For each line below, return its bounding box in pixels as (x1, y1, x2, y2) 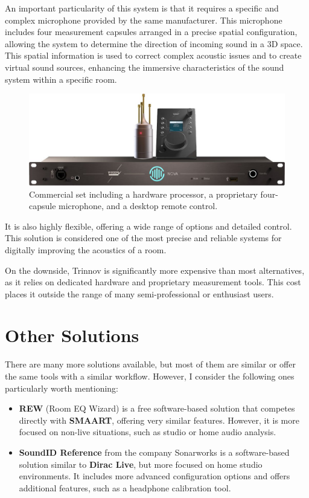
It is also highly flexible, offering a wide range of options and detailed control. (5, 219, 292, 232)
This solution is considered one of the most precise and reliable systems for (5, 231, 282, 244)
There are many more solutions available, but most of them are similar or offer (5, 358, 296, 370)
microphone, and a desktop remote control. (59, 199, 218, 212)
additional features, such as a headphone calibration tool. (19, 481, 231, 494)
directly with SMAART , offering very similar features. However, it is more (19, 413, 299, 426)
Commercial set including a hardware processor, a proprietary (29, 187, 258, 200)
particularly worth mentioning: (5, 381, 118, 394)
